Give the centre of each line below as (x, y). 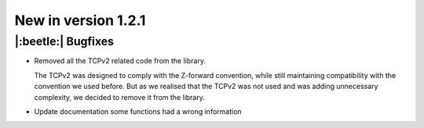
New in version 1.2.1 (80, 20)
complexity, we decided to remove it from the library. (120, 97)
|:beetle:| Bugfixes (64, 41)
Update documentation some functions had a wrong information (138, 111)
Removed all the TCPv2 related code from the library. (120, 61)
